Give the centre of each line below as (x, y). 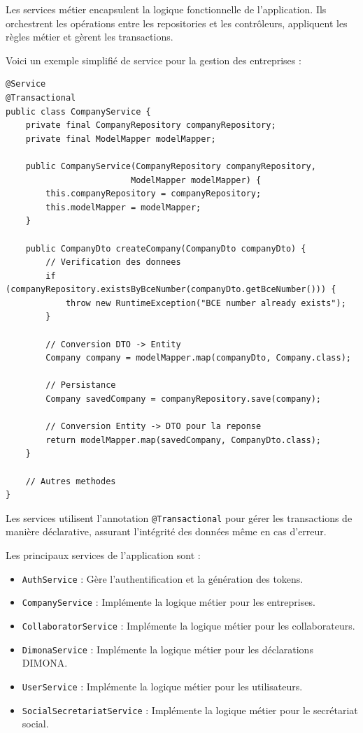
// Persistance (81, 385)
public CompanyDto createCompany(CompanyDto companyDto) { (166, 248)
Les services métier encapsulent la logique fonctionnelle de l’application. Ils (166, 9)
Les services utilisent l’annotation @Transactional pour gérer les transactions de (179, 517)
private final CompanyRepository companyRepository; (151, 125)
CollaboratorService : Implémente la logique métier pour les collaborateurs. (188, 625)
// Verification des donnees (113, 262)
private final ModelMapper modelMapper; (121, 139)
